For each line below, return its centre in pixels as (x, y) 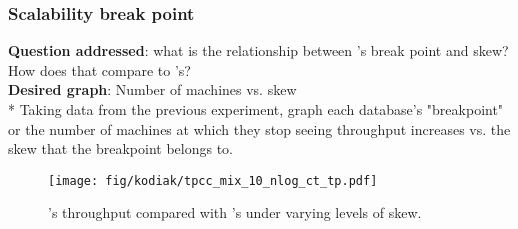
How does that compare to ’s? (99, 69)
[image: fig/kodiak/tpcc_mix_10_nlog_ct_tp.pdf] (213, 180)
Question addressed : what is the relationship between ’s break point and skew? (258, 50)
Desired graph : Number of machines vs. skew (152, 89)
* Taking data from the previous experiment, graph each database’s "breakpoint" (256, 109)
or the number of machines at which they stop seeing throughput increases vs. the (259, 128)
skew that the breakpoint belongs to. (120, 148)
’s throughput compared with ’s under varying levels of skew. (235, 212)
